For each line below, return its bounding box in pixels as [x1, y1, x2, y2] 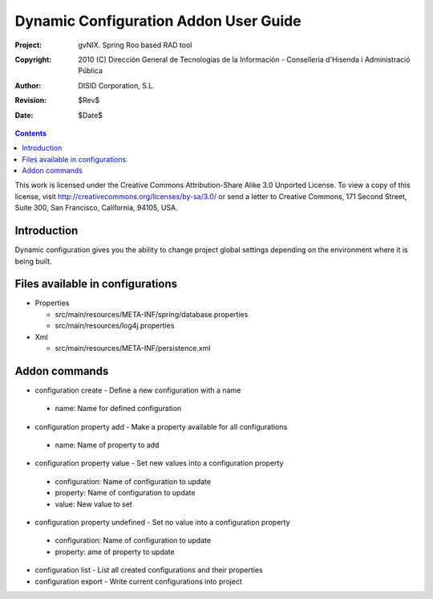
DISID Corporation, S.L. [78, 80, 156, 90]
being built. [14, 256, 52, 266]
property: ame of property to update [55, 547, 176, 556]
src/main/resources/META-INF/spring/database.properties [55, 309, 249, 319]
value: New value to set [55, 499, 132, 509]
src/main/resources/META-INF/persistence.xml [55, 344, 211, 352]
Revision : [14, 96, 47, 105]
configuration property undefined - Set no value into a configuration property [34, 518, 290, 528]
